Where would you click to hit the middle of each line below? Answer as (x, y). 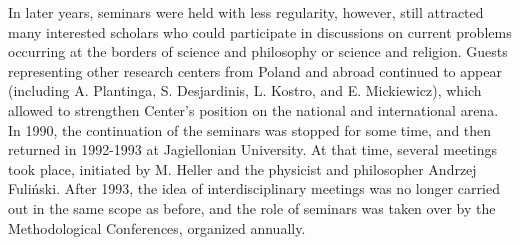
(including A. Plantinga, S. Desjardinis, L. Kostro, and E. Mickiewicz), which (245, 90)
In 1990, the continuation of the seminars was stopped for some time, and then (250, 129)
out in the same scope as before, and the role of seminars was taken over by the (252, 207)
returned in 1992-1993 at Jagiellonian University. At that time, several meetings (253, 149)
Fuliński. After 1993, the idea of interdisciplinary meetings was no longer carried (254, 188)
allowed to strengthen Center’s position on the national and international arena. (253, 109)
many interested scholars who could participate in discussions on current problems (260, 31)
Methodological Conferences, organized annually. (157, 227)
